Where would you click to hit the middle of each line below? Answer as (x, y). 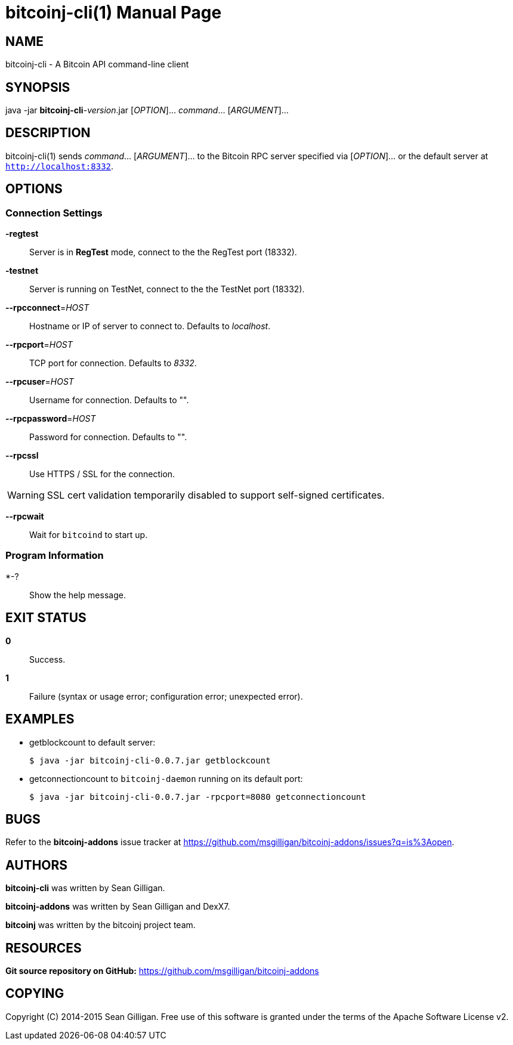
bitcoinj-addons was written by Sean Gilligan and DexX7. (118, 907)
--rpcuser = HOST (40, 382)
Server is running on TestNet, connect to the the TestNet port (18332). (167, 289)
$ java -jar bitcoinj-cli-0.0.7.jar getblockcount (150, 760)
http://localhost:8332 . (60, 166)
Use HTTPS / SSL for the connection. (102, 474)
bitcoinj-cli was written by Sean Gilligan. (85, 888)
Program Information (55, 556)
